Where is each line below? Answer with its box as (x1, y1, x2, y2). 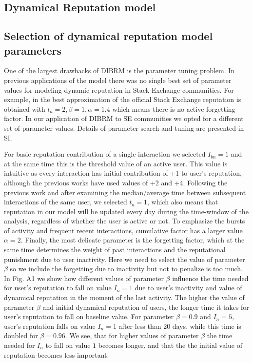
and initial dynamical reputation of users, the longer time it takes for (42, 302, 249, 312)
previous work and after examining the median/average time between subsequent (4, 187, 246, 197)
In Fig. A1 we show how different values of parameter (4, 273, 164, 283)
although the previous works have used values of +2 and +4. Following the (4, 177, 228, 187)
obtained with (4, 103, 45, 114)
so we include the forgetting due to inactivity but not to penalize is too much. (10, 263, 243, 274)
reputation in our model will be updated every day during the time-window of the (4, 206, 249, 216)
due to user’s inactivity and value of (135, 282, 242, 293)
